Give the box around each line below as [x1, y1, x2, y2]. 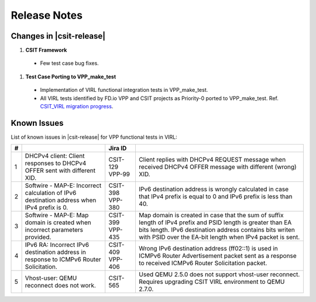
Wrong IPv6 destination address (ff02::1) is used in [138, 245, 278, 253]
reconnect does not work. [25, 282, 97, 290]
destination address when [25, 196, 97, 204]
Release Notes [11, 9, 83, 22]
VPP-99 [108, 170, 130, 179]
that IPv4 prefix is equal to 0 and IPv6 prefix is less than [138, 193, 293, 201]
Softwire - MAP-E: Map [25, 211, 89, 219]
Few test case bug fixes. [40, 60, 99, 67]
